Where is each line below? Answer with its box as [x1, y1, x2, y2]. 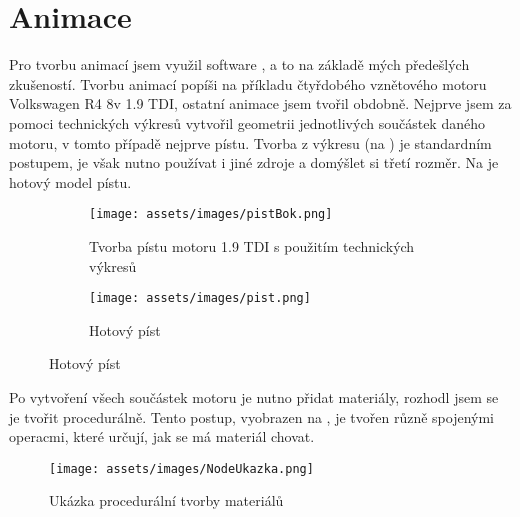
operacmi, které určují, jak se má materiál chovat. [9, 426, 315, 447]
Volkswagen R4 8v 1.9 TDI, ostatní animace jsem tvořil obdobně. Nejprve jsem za [9, 93, 512, 114]
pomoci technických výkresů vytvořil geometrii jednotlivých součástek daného [9, 112, 485, 133]
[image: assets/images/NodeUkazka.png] [49, 461, 314, 476]
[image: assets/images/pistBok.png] [89, 207, 333, 222]
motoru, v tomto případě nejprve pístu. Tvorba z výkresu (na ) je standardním [9, 132, 492, 153]
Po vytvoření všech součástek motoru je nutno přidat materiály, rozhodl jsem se [9, 386, 499, 407]
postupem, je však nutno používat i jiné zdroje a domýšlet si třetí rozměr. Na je [9, 152, 499, 173]
